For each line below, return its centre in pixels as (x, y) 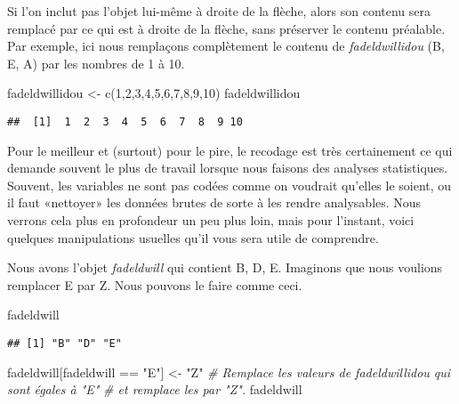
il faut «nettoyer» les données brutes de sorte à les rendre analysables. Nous (214, 202)
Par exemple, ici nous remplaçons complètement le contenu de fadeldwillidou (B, (226, 46)
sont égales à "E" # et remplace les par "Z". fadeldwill (155, 389)
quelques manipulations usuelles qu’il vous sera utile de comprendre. (193, 237)
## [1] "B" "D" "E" (64, 343)
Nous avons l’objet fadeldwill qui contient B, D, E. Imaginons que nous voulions (225, 267)
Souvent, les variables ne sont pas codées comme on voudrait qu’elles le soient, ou (229, 185)
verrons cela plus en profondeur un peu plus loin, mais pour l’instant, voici (211, 220)
